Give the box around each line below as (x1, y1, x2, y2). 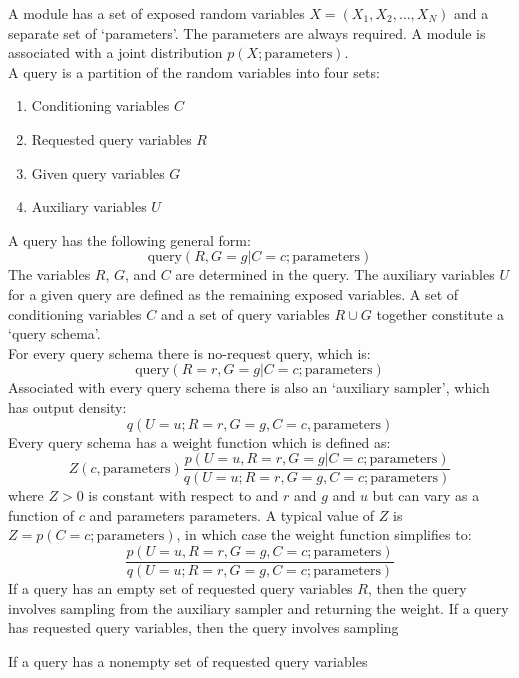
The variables (8, 264, 91, 285)
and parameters (89, 504, 185, 525)
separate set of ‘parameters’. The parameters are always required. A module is (8, 22, 486, 43)
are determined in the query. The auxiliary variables (175, 264, 495, 285)
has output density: (8, 396, 127, 417)
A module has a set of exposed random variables (8, 3, 305, 23)
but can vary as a (372, 485, 480, 506)
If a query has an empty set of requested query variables (8, 578, 353, 598)
